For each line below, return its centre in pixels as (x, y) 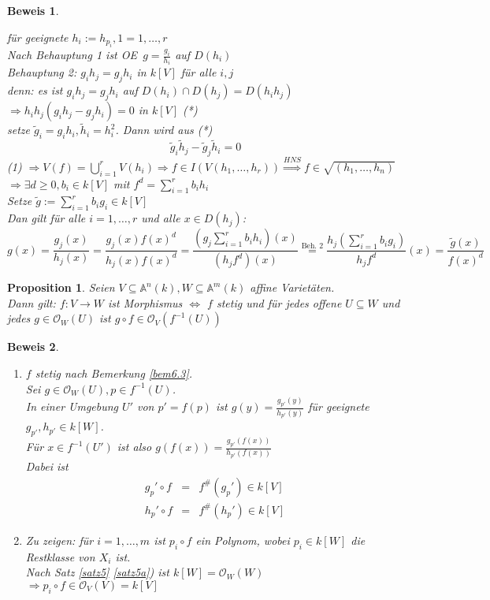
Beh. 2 (312, 246)
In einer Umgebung (72, 406)
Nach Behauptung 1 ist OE (72, 54)
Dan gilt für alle (46, 218)
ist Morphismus (145, 302)
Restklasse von (60, 556)
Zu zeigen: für (59, 540)
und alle (161, 218)
